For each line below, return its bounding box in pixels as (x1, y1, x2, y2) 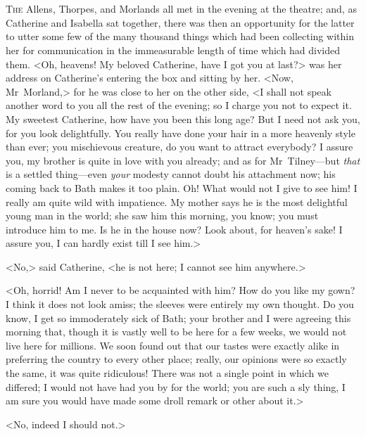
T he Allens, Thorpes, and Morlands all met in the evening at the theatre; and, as (6, 1, 357, 16)
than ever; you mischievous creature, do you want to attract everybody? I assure (6, 139, 353, 154)
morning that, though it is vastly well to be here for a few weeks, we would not (6, 324, 347, 339)
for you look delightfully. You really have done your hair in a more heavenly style (6, 125, 355, 140)
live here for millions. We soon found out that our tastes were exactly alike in (6, 338, 340, 352)
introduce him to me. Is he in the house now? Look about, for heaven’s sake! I (6, 222, 343, 236)
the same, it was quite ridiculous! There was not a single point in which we (6, 366, 329, 380)
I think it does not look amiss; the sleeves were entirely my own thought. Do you (6, 297, 354, 312)
